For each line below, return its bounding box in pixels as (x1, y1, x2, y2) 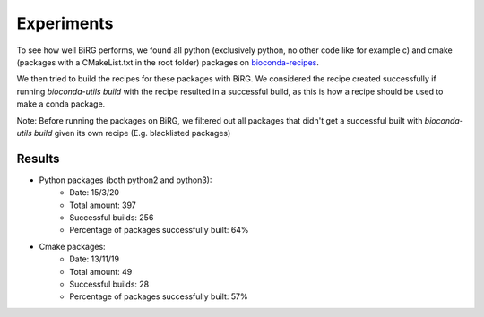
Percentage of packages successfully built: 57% (69, 291, 248, 302)
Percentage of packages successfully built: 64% (69, 225, 249, 236)
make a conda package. (16, 99, 106, 109)
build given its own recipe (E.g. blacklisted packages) (33, 127, 231, 138)
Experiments (16, 13, 114, 33)
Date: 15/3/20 (69, 187, 120, 198)
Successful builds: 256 (69, 211, 154, 223)
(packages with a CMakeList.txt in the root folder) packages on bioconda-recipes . (16, 56, 320, 67)
